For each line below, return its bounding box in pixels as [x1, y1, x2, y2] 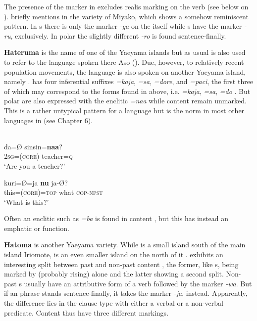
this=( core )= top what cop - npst [4, 187, 103, 197]
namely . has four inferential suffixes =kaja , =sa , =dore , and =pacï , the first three [4, 76, 254, 87]
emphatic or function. [4, 223, 69, 233]
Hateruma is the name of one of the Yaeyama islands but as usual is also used [4, 47, 246, 57]
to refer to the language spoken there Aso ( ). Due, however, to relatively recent [4, 56, 244, 67]
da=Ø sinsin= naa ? [4, 141, 62, 151]
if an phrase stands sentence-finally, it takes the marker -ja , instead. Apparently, [4, 288, 248, 298]
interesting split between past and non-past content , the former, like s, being [4, 259, 239, 269]
